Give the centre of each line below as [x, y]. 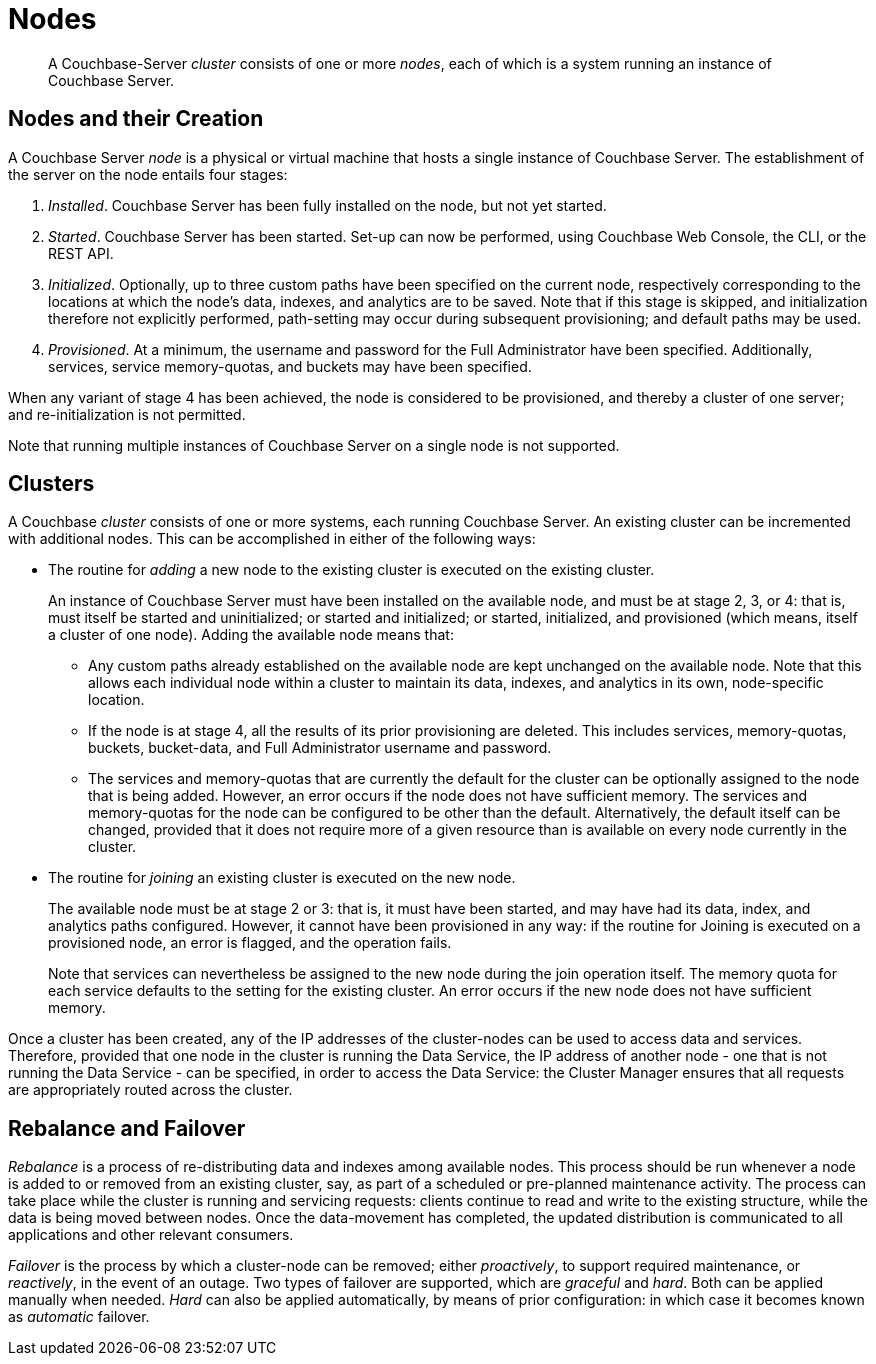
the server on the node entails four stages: [148, 174]
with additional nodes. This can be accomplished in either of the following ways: [272, 539]
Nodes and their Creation [136, 119]
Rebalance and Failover [127, 1128]
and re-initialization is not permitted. [127, 414]
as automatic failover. [79, 1317]
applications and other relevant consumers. [151, 1235]
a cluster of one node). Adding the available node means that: [251, 635]
